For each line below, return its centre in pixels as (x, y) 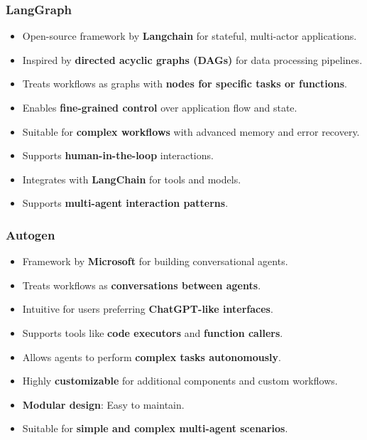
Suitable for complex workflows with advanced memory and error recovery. (191, 131)
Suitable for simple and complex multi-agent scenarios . (155, 428)
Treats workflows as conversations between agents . (142, 285)
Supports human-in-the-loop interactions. (118, 155)
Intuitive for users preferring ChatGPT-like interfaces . (148, 309)
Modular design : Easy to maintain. (103, 404)
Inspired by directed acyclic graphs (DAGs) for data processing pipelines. (192, 59)
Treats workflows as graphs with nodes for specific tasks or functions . (185, 84)
